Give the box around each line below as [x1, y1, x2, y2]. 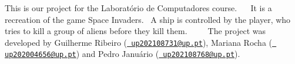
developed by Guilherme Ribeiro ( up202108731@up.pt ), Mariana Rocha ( [5, 36, 272, 48]
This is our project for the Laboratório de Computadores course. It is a [5, 2, 272, 14]
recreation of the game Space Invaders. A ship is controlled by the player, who [5, 13, 291, 25]
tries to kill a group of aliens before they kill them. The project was [5, 25, 266, 37]
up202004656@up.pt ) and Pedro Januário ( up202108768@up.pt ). [5, 48, 240, 60]
